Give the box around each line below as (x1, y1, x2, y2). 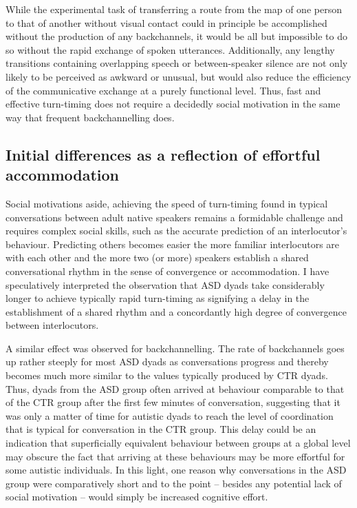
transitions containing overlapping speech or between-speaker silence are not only (6, 56, 348, 70)
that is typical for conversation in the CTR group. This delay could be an (6, 422, 316, 436)
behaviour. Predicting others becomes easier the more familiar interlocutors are (6, 236, 340, 251)
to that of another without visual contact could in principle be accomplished (6, 15, 327, 30)
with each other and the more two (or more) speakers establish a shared (6, 250, 309, 265)
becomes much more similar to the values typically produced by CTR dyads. (6, 368, 328, 383)
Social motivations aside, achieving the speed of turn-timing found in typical (6, 196, 328, 210)
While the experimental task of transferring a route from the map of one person (6, 2, 342, 16)
